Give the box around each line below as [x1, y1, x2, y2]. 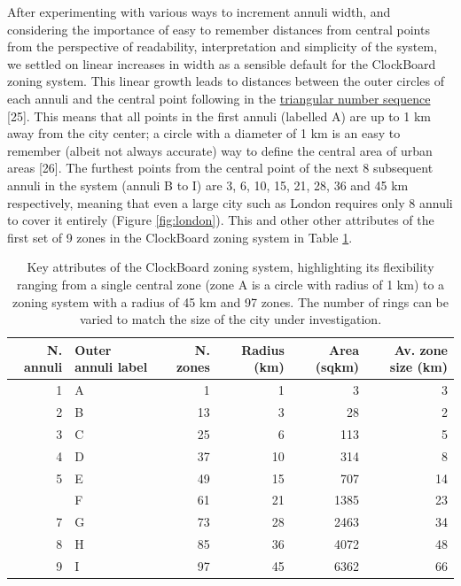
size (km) [389, 358, 448, 376]
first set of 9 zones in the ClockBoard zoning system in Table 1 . [7, 227, 353, 246]
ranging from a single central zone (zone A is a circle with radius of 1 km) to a [16, 274, 445, 293]
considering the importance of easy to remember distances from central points [7, 19, 430, 38]
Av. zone [394, 340, 448, 359]
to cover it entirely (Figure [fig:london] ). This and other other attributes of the [7, 211, 434, 229]
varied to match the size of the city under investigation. [79, 310, 382, 328]
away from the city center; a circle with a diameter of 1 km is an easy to [7, 124, 401, 143]
